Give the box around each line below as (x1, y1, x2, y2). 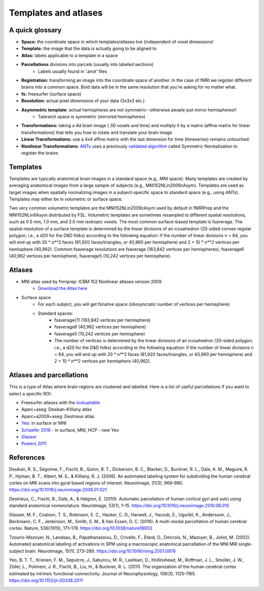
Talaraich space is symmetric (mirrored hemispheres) (38, 113, 146, 119)
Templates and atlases (9, 7, 103, 18)
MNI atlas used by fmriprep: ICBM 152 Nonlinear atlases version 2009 (21, 279, 162, 285)
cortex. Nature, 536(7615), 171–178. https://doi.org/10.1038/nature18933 (9, 525, 153, 531)
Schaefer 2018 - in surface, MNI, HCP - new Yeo (21, 427, 119, 433)
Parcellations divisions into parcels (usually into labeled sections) (21, 62, 154, 67)
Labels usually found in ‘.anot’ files (38, 68, 108, 74)
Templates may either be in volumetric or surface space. (9, 196, 123, 202)
